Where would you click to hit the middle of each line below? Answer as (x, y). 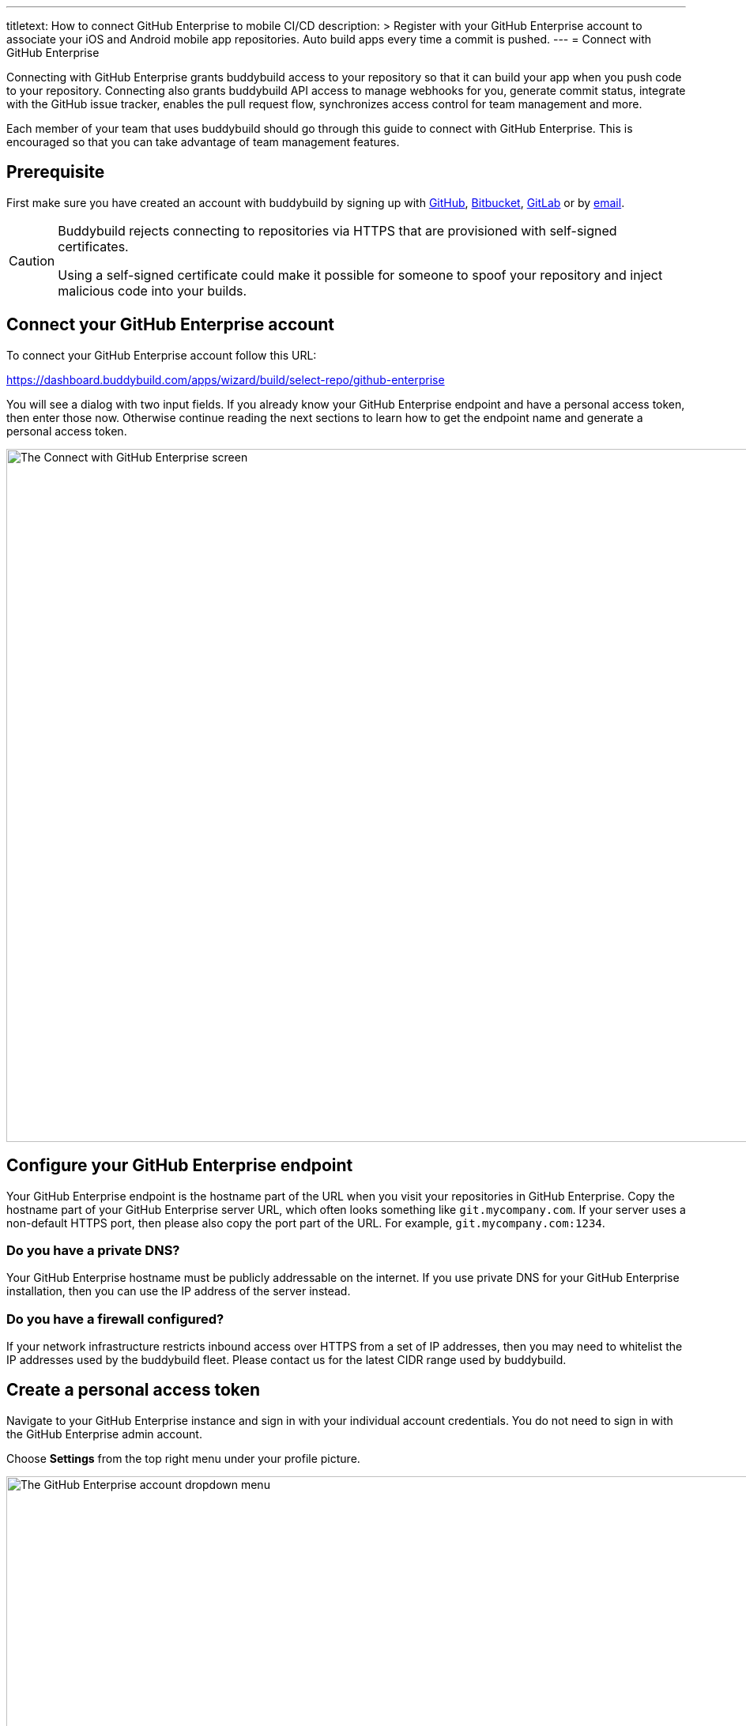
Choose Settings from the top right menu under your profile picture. (183, 1458)
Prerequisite (56, 172)
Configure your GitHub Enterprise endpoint (180, 1166)
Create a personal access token (134, 1390)
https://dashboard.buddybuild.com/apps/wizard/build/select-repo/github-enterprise (226, 379)
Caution (32, 260)
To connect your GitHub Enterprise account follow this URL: (162, 355)
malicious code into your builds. (153, 290)
